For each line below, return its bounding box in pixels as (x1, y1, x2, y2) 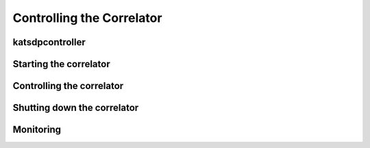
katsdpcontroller (12, 36, 86, 48)
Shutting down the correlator (12, 102, 139, 114)
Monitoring (12, 124, 62, 136)
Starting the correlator (12, 58, 110, 70)
